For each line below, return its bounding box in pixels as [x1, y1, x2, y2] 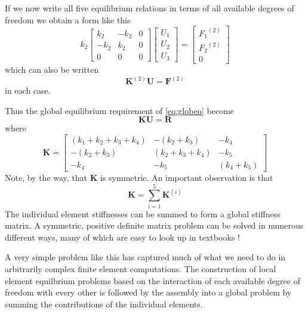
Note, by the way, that [5, 171, 88, 183]
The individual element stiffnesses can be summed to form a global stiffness [5, 207, 281, 220]
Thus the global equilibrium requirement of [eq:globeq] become [5, 104, 235, 116]
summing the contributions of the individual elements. [5, 297, 203, 310]
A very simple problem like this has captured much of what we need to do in [5, 251, 286, 263]
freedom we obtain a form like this [5, 13, 131, 26]
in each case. [5, 84, 51, 97]
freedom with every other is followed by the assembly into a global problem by [5, 286, 292, 298]
